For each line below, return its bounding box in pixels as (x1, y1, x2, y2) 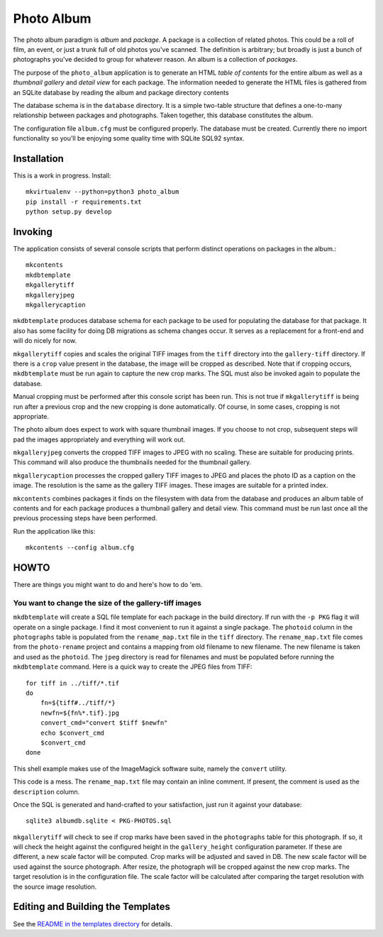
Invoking (13, 226, 52, 238)
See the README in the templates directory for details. (13, 919, 173, 928)
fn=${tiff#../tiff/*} (40, 699, 116, 707)
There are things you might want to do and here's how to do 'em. (13, 581, 203, 589)
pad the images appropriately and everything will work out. (13, 435, 186, 444)
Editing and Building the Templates (13, 901, 170, 913)
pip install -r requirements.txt (26, 197, 142, 206)
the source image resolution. (13, 882, 97, 891)
